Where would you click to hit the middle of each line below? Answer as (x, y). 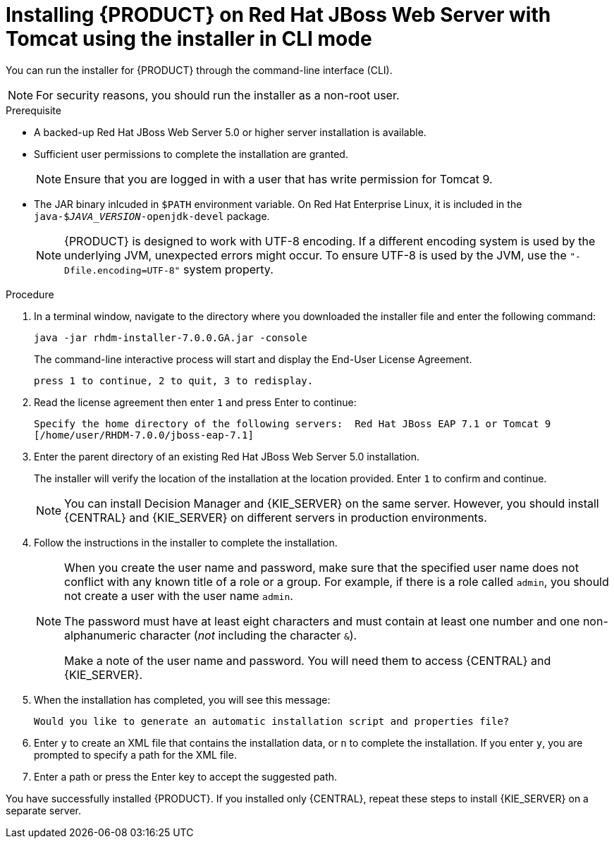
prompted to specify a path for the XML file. (135, 754)
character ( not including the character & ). (248, 635)
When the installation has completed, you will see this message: (182, 699)
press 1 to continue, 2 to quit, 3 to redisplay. (174, 380)
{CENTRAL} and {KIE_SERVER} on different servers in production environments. (276, 517)
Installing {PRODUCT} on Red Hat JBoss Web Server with (278, 15)
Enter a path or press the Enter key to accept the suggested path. (186, 776)
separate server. (44, 810)
